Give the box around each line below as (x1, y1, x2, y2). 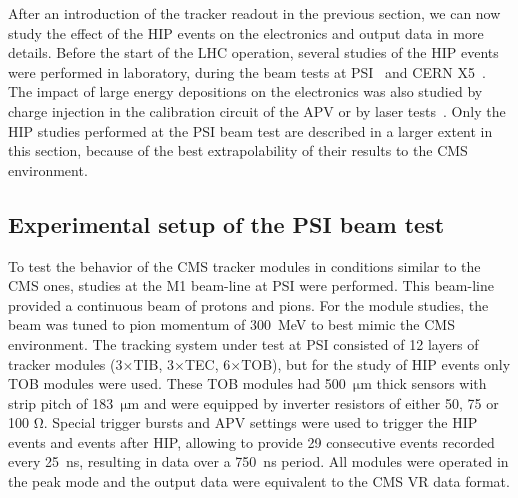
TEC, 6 (184, 353, 231, 374)
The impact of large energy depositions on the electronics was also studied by (8, 81, 483, 102)
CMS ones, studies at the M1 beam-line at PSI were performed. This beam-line (8, 275, 494, 296)
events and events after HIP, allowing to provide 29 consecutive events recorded (8, 431, 495, 452)
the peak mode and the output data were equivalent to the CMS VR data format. (8, 471, 510, 492)
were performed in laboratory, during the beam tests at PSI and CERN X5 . (8, 61, 486, 82)
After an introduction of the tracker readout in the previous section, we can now (8, 3, 501, 23)
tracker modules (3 (8, 353, 123, 374)
